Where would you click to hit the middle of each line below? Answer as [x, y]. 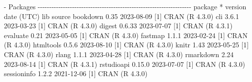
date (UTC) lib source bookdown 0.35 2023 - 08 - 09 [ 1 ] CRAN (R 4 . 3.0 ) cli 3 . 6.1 [122, 16]
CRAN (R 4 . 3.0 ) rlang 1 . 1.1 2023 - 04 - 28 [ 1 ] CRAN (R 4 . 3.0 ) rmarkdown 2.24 [119, 54]
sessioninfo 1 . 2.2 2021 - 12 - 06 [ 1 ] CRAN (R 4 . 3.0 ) [76, 73]
